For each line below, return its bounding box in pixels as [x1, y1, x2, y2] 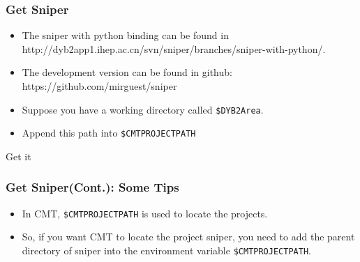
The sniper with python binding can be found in [22, 28, 229, 43]
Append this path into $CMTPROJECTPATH [22, 125, 196, 140]
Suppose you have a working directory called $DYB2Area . [22, 102, 264, 116]
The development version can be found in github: [22, 65, 232, 79]
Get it [6, 148, 31, 163]
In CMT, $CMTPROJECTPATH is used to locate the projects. [22, 206, 268, 220]
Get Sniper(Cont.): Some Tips [6, 178, 179, 196]
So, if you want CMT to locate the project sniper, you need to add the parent [22, 229, 355, 244]
